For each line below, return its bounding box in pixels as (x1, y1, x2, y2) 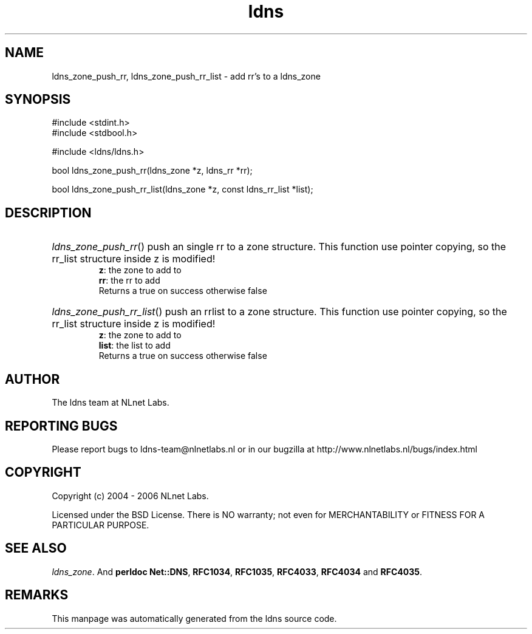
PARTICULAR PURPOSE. (52, 519, 149, 530)
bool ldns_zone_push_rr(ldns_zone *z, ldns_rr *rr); (52, 165, 253, 176)
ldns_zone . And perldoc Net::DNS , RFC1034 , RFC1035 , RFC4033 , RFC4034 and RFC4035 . (52, 566, 423, 577)
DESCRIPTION (5, 205, 92, 220)
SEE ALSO (5, 540, 67, 556)
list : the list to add (98, 340, 171, 351)
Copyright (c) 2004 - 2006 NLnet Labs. (52, 490, 209, 501)
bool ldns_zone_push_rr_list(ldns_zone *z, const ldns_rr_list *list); (52, 184, 313, 195)
